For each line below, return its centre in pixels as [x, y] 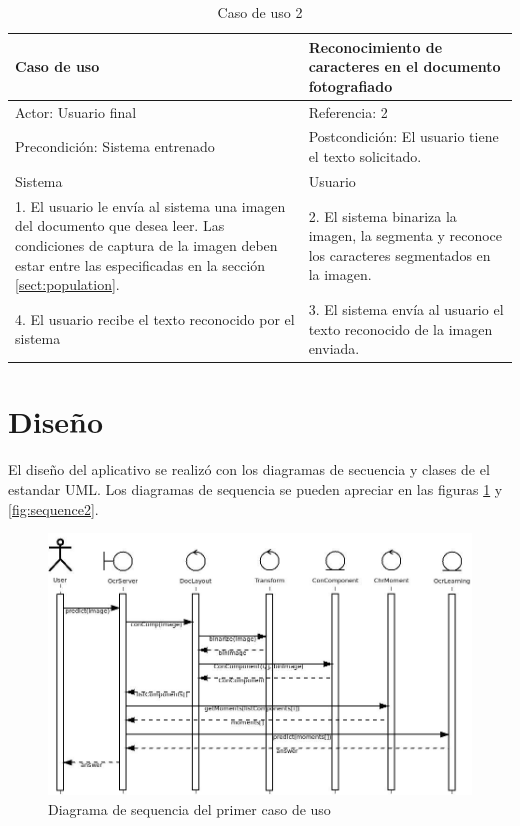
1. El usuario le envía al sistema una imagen [150, 205]
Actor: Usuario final [76, 111]
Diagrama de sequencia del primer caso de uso [189, 808]
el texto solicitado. [365, 156]
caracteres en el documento [404, 66]
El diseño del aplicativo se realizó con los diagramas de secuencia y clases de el [249, 469]
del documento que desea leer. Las [120, 225]
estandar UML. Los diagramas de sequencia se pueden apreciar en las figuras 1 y [255, 488]
